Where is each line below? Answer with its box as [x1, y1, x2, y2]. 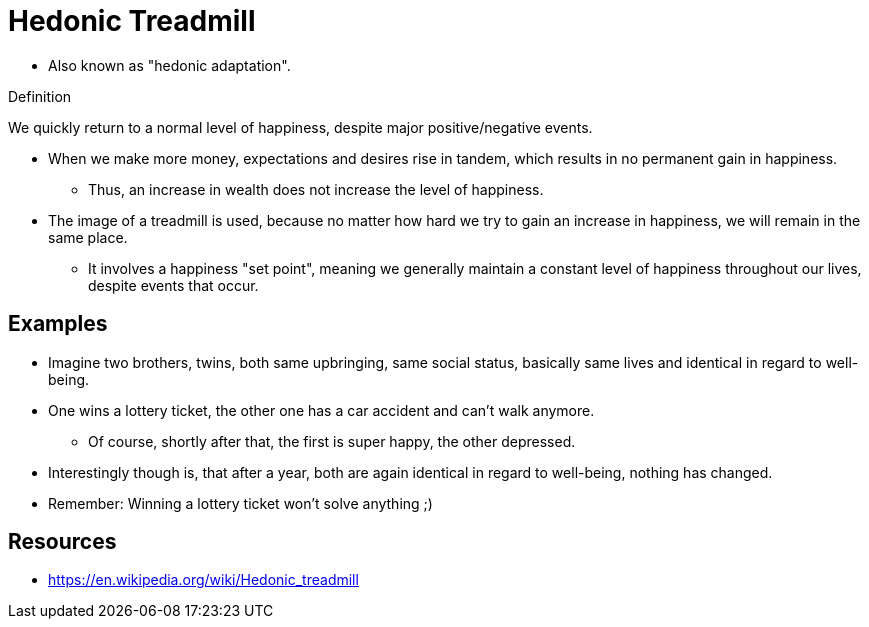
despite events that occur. [88, 276, 259, 294]
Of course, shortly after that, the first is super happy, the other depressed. [88, 432, 576, 450]
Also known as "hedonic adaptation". [48, 56, 291, 74]
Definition [8, 87, 72, 105]
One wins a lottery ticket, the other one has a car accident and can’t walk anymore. [48, 401, 595, 419]
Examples [8, 311, 108, 337]
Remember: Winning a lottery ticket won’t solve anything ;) [48, 494, 433, 512]
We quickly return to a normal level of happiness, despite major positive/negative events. [8, 118, 593, 136]
